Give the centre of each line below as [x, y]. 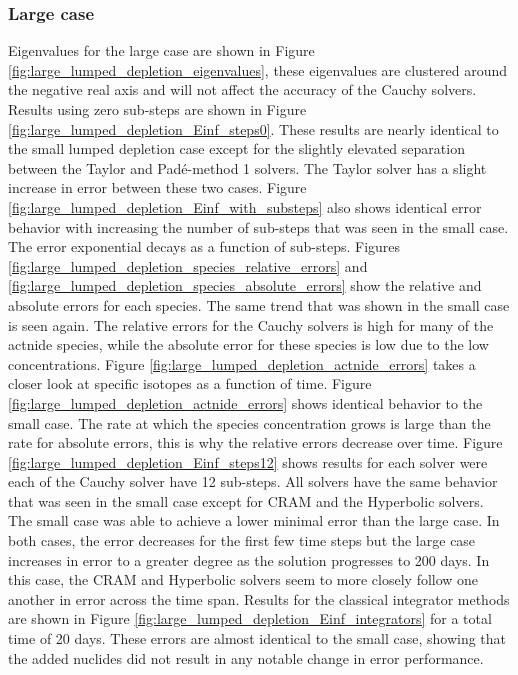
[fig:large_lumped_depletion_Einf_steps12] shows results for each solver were [248, 461]
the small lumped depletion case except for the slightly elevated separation [236, 148]
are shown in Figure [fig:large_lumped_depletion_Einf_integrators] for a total [250, 618]
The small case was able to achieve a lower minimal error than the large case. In [254, 520]
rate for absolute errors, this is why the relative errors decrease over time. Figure [255, 442]
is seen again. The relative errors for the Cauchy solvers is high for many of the [251, 324]
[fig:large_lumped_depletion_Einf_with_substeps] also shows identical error [245, 206]
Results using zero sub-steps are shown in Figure [157, 109]
